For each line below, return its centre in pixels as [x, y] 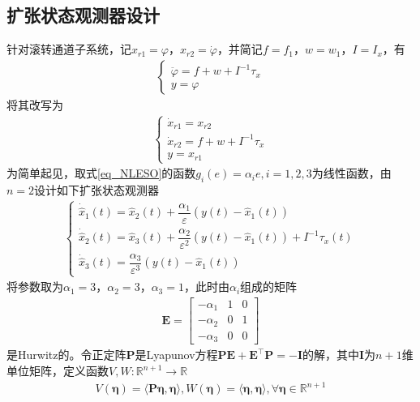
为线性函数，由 [351, 173]
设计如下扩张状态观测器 [97, 189]
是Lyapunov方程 [176, 355]
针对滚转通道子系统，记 [69, 49]
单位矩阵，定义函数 [58, 371]
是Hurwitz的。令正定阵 [66, 355]
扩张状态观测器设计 [83, 15]
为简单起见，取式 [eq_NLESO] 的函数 [101, 173]
